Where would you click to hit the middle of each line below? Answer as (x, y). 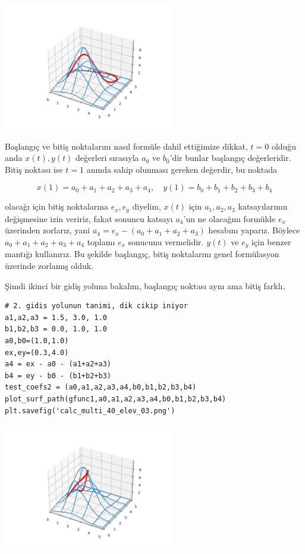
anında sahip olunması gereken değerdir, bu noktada (182, 169)
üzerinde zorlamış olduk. (49, 266)
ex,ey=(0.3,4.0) (37, 352)
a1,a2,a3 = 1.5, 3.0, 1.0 (56, 317)
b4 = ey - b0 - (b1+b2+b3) (58, 376)
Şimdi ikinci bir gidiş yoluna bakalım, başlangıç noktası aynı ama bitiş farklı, (145, 285)
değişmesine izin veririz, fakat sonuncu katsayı (89, 218)
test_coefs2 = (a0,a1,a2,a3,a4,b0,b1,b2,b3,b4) (101, 387)
